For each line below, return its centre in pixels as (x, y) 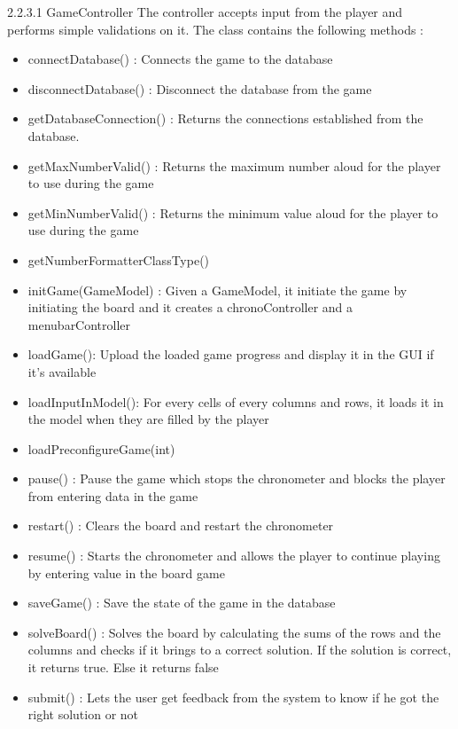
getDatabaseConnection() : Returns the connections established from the (225, 118)
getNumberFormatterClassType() (119, 259)
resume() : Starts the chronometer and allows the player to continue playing (234, 556)
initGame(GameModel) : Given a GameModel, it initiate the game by (217, 290)
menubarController (79, 324)
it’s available (62, 371)
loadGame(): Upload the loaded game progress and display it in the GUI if (231, 354)
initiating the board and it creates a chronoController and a (190, 307)
